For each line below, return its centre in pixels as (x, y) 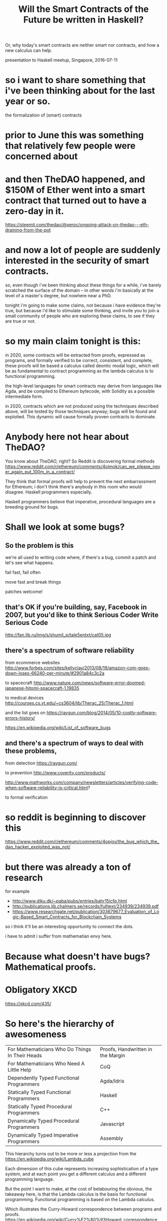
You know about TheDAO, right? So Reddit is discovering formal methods (80, 461)
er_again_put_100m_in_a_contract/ (40, 472)
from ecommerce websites (33, 662)
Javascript (112, 1124)
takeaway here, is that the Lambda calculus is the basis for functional (76, 1194)
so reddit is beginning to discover (76, 817)
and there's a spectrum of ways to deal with (74, 743)
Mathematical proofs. (51, 967)
